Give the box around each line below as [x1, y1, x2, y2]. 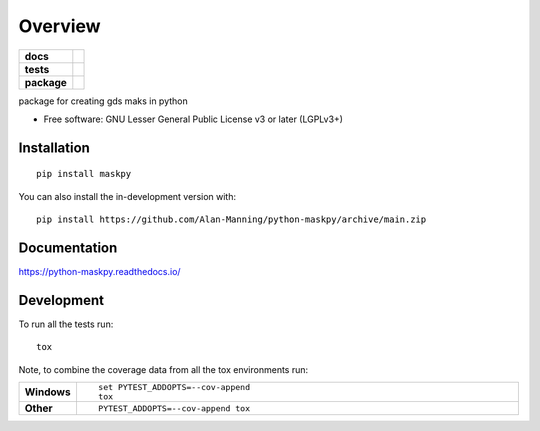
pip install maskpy [36, 168, 132, 180]
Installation [18, 139, 90, 156]
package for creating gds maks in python [18, 95, 189, 107]
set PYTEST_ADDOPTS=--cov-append [98, 382, 250, 393]
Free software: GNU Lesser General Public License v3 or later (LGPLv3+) [43, 113, 344, 125]
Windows [24, 385, 71, 399]
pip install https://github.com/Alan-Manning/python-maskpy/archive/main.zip [36, 214, 427, 225]
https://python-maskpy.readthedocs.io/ [18, 266, 181, 278]
